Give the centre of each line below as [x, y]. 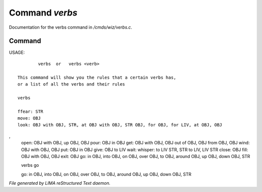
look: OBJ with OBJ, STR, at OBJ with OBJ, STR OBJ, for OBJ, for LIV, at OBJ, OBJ [120, 125]
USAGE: [17, 52]
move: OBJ [29, 118]
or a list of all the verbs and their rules [72, 84]
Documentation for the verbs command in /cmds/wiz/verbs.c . [71, 27]
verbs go [30, 165]
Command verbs [43, 13]
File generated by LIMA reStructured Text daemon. [60, 183]
